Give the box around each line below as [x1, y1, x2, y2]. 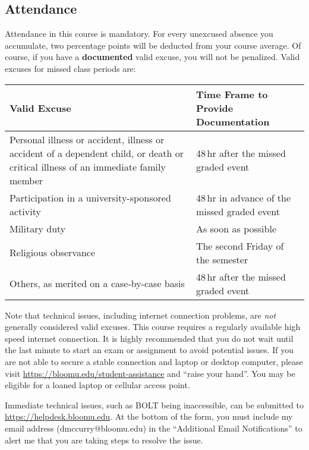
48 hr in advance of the [196, 190, 291, 204]
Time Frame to [196, 87, 268, 101]
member [10, 173, 43, 187]
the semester [196, 252, 248, 266]
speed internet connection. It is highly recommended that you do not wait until [5, 332, 294, 344]
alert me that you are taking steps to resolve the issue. [5, 433, 203, 446]
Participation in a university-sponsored [10, 190, 171, 204]
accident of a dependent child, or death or [10, 146, 184, 160]
